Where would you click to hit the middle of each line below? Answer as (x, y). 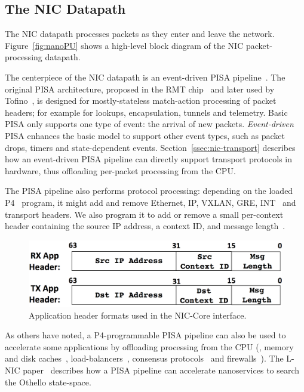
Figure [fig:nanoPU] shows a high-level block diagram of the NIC (124, 45)
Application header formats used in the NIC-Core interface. (138, 315)
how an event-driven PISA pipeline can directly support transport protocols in (148, 159)
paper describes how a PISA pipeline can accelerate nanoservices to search (161, 370)
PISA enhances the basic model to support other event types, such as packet (145, 135)
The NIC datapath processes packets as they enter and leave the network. (140, 34)
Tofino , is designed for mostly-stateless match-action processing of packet (141, 101)
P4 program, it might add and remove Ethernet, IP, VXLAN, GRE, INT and (151, 202)
